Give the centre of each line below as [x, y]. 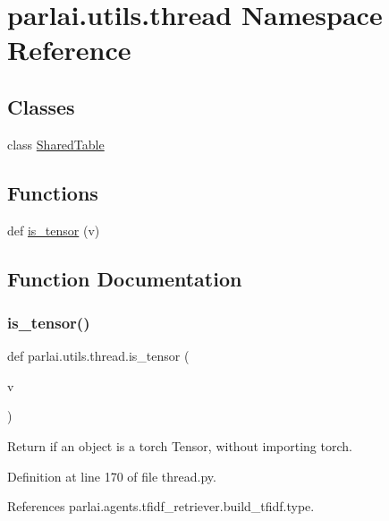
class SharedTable [56, 144]
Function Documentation [125, 278]
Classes [41, 106]
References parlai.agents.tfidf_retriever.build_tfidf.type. [161, 506]
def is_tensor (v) [54, 230]
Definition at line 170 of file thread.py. [112, 476]
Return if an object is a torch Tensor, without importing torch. [180, 445]
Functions [53, 192]
